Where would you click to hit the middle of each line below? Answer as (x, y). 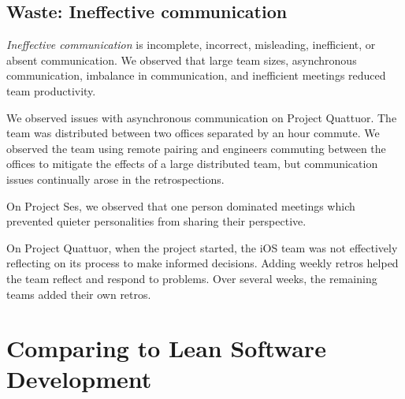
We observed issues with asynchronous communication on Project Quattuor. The (202, 117)
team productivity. (51, 90)
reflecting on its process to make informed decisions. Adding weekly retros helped (202, 263)
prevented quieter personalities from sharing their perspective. (156, 221)
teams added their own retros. (79, 294)
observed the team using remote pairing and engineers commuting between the (196, 148)
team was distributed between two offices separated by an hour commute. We (193, 133)
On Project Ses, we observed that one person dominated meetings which (181, 205)
